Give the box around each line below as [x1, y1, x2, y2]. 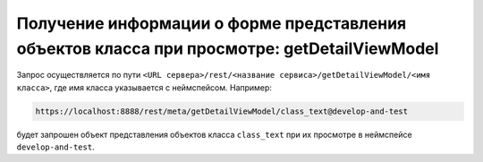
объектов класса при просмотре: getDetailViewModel [16, 38, 439, 58]
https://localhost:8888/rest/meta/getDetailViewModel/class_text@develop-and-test [35, 106, 409, 116]
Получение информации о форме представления [16, 13, 407, 33]
